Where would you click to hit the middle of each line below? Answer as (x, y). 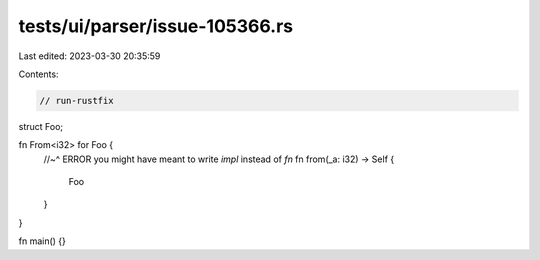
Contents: (38, 74)
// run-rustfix (76, 100)
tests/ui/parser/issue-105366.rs (156, 26)
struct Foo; (41, 126)
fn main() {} (42, 241)
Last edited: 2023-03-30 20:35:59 (89, 56)
